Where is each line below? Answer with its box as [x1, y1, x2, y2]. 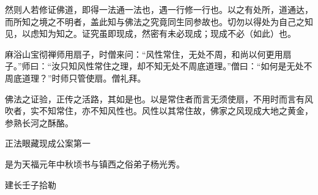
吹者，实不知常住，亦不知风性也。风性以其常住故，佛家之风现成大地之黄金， [5, 104, 313, 117]
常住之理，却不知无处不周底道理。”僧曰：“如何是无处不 [94, 59, 312, 72]
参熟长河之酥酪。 [5, 116, 73, 129]
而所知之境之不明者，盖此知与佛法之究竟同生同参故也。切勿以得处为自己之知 [5, 15, 313, 28]
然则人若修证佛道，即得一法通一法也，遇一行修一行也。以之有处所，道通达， [5, 3, 313, 15]
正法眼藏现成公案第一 [5, 137, 91, 150]
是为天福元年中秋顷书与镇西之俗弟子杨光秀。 [5, 157, 185, 170]
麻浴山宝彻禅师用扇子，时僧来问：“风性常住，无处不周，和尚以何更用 [5, 47, 283, 60]
